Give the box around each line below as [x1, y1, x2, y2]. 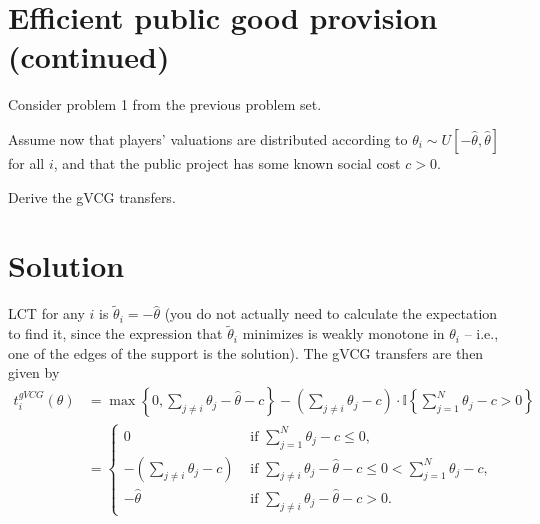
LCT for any [8, 303, 85, 324]
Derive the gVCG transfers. [8, 186, 176, 207]
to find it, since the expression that [8, 323, 223, 344]
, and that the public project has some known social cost [53, 152, 401, 173]
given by [8, 362, 60, 383]
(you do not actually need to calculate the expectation [164, 303, 498, 324]
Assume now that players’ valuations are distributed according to [8, 128, 408, 149]
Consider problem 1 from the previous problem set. [8, 94, 322, 115]
